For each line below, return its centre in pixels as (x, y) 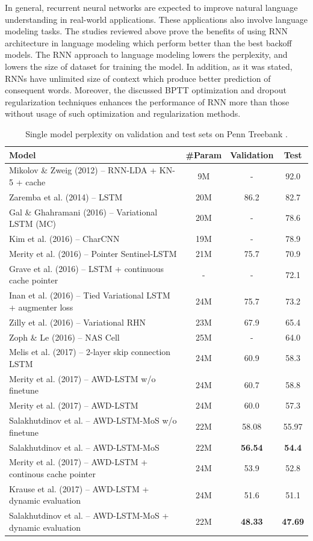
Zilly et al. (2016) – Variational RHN (77, 322)
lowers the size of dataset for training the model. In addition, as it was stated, (149, 66)
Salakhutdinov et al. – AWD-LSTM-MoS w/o (93, 420)
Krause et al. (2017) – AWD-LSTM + (79, 488)
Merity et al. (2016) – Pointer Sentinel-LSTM (93, 253)
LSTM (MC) (33, 224)
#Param (204, 154)
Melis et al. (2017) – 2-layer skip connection (90, 352)
